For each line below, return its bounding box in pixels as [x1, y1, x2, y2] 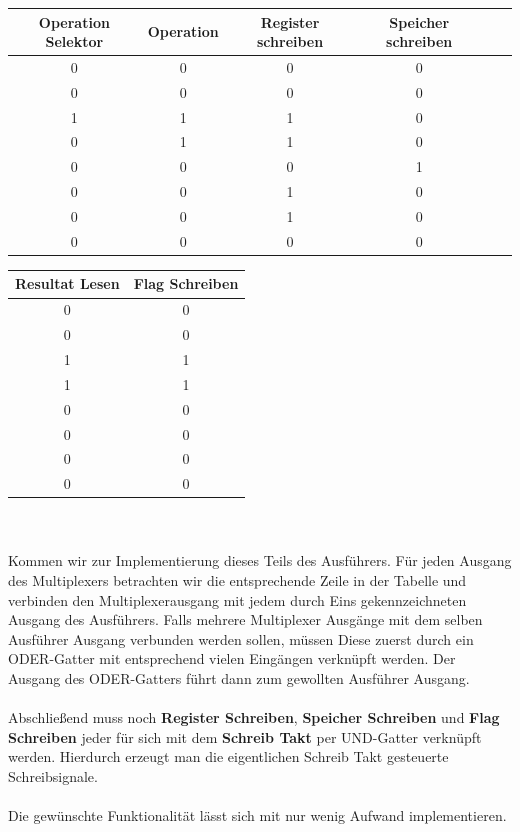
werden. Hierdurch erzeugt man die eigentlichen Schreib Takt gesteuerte [8, 746, 449, 767]
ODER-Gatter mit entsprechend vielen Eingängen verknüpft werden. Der [8, 648, 456, 669]
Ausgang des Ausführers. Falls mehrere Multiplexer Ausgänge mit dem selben [8, 609, 483, 630]
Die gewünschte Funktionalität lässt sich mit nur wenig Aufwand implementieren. [8, 805, 507, 826]
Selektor [45, 31, 104, 52]
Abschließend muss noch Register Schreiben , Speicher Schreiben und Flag [8, 707, 500, 728]
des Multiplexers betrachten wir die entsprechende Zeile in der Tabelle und [8, 570, 467, 591]
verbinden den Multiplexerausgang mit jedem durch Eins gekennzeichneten [8, 589, 467, 610]
